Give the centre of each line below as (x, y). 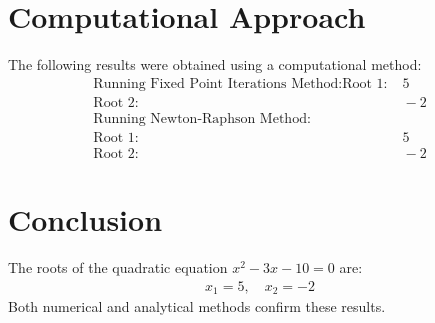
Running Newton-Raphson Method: (202, 118)
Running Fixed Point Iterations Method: (218, 83)
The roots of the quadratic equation (118, 267)
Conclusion (85, 219)
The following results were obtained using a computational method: (215, 64)
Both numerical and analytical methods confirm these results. (197, 306)
